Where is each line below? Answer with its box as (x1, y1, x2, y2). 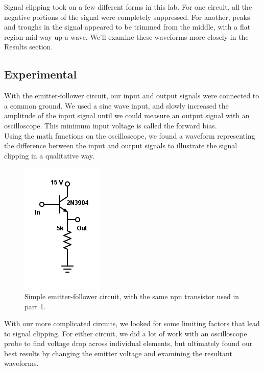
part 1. (25, 301, 46, 311)
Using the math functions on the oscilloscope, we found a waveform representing (4, 130, 255, 141)
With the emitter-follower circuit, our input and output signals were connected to (4, 90, 259, 101)
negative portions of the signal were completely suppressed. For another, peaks (4, 11, 250, 22)
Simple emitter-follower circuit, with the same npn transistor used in (25, 290, 239, 301)
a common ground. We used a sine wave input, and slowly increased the (4, 100, 229, 111)
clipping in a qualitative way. (4, 150, 94, 161)
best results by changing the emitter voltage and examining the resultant (4, 348, 232, 358)
